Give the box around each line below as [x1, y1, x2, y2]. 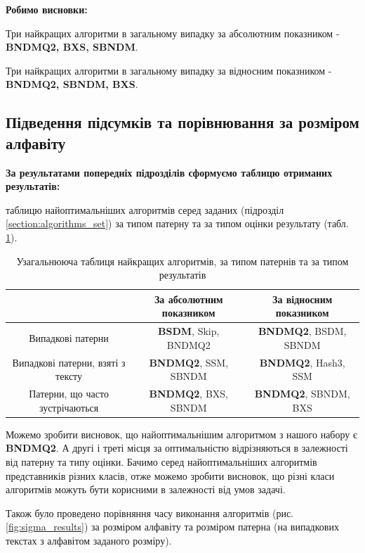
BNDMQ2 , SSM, [149, 355, 229, 369]
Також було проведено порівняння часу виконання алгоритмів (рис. [6, 505, 293, 520]
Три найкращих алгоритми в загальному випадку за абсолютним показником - [6, 25, 340, 40]
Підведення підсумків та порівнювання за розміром [6, 111, 359, 133]
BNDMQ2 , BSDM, [258, 324, 347, 338]
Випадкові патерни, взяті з [12, 355, 126, 369]
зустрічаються [39, 400, 99, 414]
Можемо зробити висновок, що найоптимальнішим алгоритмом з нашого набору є [6, 426, 357, 441]
